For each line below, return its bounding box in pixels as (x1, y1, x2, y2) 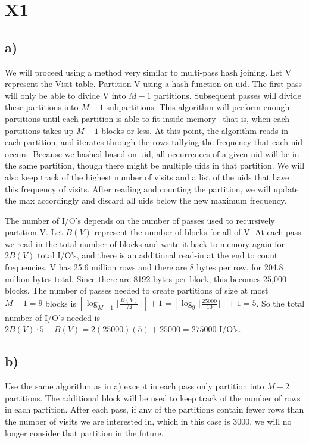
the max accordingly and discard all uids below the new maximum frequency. (5, 194, 287, 207)
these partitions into (5, 101, 79, 113)
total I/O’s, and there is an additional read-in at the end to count (37, 249, 278, 261)
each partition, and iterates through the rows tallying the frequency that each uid (5, 136, 303, 148)
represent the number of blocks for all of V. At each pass (94, 226, 301, 238)
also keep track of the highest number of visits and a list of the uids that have (5, 170, 289, 183)
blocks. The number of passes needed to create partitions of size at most (5, 284, 269, 297)
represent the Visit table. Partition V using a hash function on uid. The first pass (5, 77, 302, 90)
